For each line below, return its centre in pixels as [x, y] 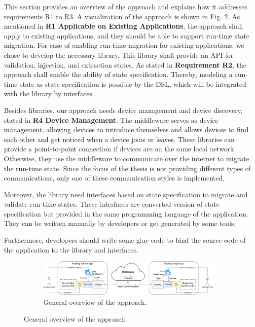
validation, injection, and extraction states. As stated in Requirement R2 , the [125, 64]
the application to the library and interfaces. [71, 249]
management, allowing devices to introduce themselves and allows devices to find [126, 129]
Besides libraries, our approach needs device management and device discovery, [123, 110]
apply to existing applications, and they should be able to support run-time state [127, 35]
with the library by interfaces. [49, 93]
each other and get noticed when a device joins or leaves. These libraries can [119, 139]
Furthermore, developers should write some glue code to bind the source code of [125, 240]
